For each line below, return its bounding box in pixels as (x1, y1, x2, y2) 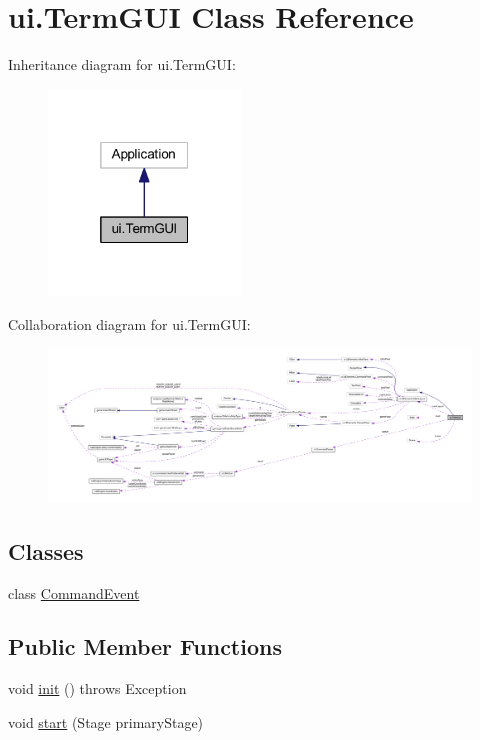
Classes (8, 535, 84, 566)
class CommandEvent (8, 582, 140, 603)
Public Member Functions (8, 631, 282, 662)
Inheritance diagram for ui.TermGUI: (8, 54, 236, 75)
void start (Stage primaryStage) (8, 711, 204, 732)
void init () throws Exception (8, 678, 187, 699)
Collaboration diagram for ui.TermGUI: (8, 313, 251, 334)
